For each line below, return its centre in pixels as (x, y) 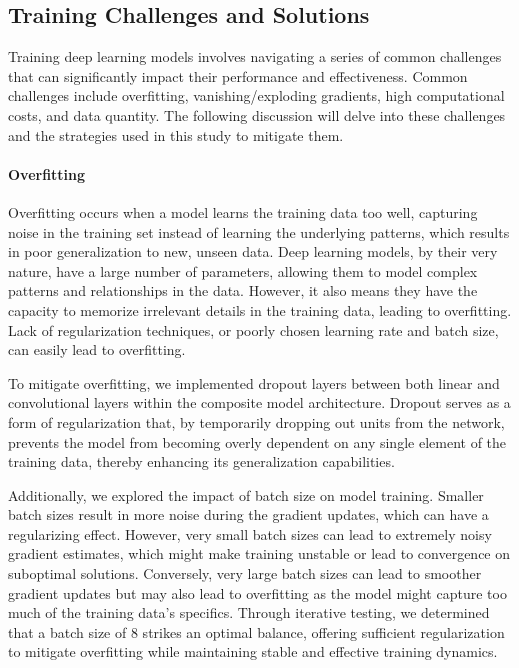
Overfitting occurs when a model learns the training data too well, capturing (243, 211)
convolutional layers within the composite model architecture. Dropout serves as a (259, 402)
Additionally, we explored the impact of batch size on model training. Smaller (246, 494)
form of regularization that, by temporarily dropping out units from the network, (256, 421)
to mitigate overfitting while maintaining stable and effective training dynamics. (253, 651)
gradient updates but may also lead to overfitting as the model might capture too (257, 592)
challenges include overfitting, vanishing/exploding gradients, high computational (256, 95)
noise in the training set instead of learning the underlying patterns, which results (259, 231)
